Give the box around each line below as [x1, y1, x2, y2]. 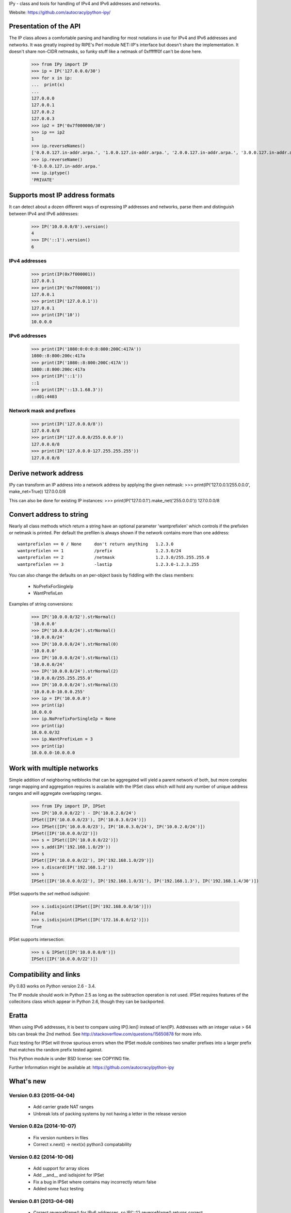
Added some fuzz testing [33, 1186, 84, 1192]
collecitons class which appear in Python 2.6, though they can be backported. [9, 999, 165, 1004]
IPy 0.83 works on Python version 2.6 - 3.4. [9, 983, 96, 989]
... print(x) [31, 82, 65, 87]
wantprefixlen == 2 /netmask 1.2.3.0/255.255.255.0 [17, 555, 210, 560]
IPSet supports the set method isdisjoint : [9, 890, 90, 896]
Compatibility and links [9, 970, 81, 979]
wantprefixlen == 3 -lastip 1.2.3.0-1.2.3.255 [17, 561, 199, 567]
